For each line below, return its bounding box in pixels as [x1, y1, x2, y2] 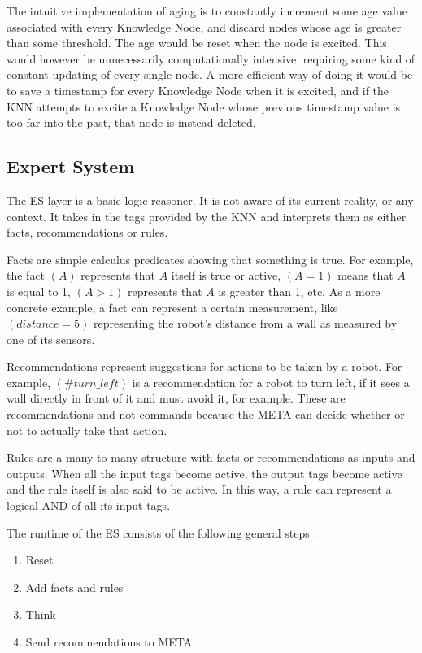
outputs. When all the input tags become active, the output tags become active [7, 464, 402, 481]
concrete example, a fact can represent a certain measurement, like [7, 298, 338, 316]
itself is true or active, [171, 267, 281, 284]
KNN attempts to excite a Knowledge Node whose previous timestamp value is [7, 98, 401, 115]
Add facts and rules [25, 578, 124, 595]
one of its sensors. [7, 330, 95, 347]
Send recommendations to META [25, 633, 193, 651]
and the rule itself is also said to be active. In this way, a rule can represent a [7, 481, 392, 498]
